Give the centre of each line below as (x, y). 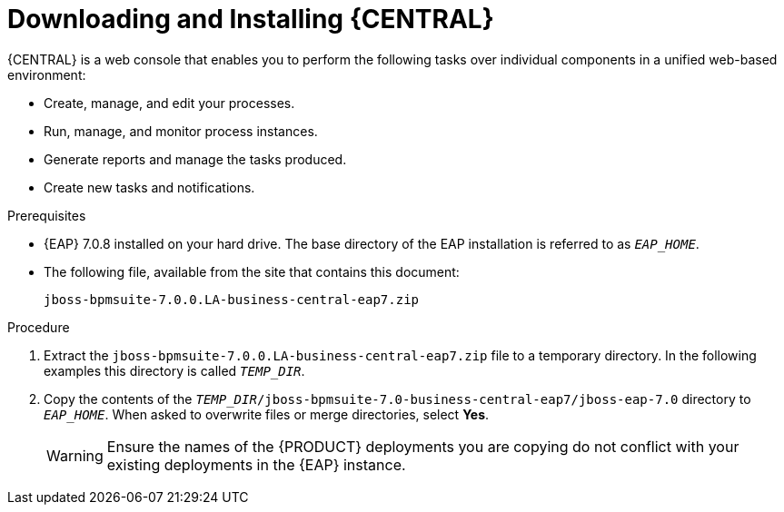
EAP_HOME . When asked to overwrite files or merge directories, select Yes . (267, 414)
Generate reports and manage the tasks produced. (195, 159)
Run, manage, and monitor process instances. (181, 131)
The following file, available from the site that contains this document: (252, 271)
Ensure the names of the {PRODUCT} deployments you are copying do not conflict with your (423, 446)
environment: (47, 74)
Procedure (39, 327)
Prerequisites (47, 215)
